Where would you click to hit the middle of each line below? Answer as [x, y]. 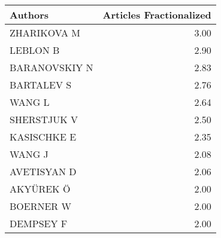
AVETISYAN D [43, 171]
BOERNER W [40, 206]
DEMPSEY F [39, 223]
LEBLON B [35, 50]
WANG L [30, 102]
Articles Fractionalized [157, 15]
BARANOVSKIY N [52, 67]
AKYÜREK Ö [40, 189]
